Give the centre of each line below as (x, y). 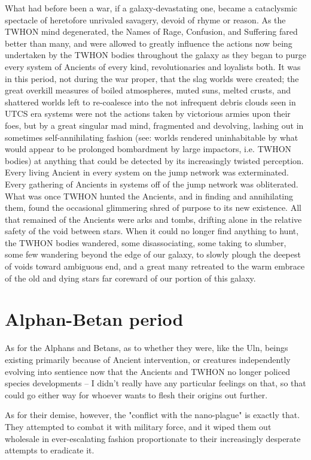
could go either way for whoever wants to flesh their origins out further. (136, 394)
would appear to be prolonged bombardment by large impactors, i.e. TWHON (148, 149)
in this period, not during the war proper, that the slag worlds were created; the (152, 78)
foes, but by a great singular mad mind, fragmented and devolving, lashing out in (154, 125)
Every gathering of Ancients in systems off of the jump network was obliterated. (152, 184)
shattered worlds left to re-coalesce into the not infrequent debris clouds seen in (150, 102)
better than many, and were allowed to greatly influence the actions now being (149, 43)
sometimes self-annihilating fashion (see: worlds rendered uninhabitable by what (152, 137)
